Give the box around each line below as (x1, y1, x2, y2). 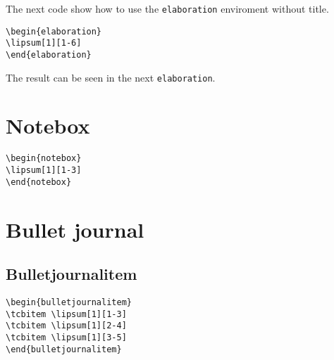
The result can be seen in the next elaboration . (6, 70, 216, 84)
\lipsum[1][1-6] (6, 38, 82, 49)
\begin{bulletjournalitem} (6, 297, 132, 307)
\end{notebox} (6, 176, 72, 187)
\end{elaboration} (6, 49, 92, 60)
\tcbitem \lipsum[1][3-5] (6, 332, 127, 342)
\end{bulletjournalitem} (6, 344, 122, 354)
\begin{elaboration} (6, 26, 102, 37)
